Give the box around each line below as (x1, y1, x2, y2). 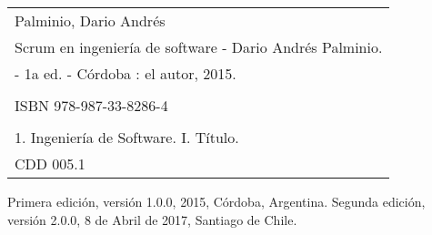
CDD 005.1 (15, 153, 85, 174)
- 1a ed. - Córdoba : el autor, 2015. (15, 63, 236, 84)
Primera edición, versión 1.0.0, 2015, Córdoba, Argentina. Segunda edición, (7, 192, 426, 210)
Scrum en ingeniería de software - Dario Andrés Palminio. (15, 36, 383, 57)
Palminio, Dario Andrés (15, 10, 166, 31)
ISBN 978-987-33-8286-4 (15, 95, 168, 116)
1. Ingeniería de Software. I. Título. (15, 127, 239, 148)
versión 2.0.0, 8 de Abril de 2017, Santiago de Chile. (7, 209, 297, 229)
